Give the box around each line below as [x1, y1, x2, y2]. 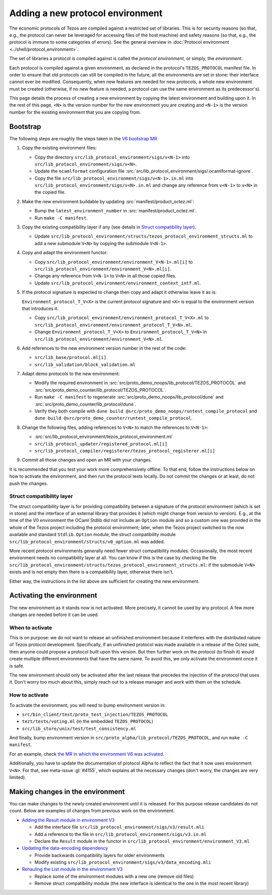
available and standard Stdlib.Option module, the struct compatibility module [9, 532, 176, 538]
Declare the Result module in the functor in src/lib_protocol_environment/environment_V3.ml [34, 838, 250, 844]
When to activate [9, 624, 52, 631]
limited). [9, 774, 26, 780]
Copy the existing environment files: [22, 145, 97, 151]
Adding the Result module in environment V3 [22, 817, 115, 823]
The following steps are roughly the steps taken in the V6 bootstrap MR [9, 135, 157, 141]
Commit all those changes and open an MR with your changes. [22, 457, 152, 463]
